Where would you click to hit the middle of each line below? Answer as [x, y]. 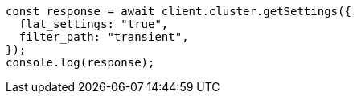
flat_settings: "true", [94, 24]
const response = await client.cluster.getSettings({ [178, 11]
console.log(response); [80, 62]
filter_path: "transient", [104, 37]
